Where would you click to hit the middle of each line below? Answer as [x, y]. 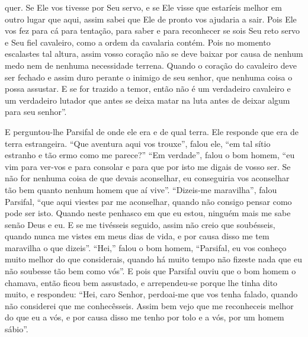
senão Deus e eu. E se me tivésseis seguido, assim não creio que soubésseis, [140, 224]
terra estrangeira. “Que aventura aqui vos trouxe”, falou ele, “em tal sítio [138, 143]
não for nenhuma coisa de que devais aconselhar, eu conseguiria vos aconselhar [147, 178]
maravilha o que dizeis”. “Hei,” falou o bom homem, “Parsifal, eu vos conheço [146, 247]
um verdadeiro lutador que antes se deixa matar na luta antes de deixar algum [147, 100]
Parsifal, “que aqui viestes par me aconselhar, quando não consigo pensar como [148, 201]
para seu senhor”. [36, 112]
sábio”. [17, 329]
